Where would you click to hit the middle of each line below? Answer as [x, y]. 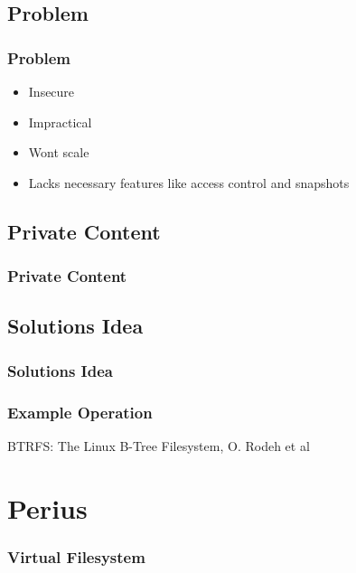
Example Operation [80, 412]
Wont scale [59, 152]
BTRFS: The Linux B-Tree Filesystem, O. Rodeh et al [159, 445]
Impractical [60, 122]
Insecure [52, 91]
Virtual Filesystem [76, 556]
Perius [47, 507]
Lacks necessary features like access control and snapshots [189, 182]
